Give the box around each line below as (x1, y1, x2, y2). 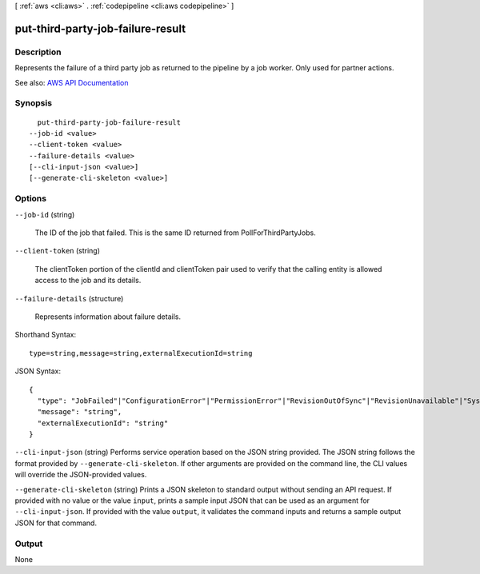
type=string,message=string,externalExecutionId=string (29, 349, 253, 357)
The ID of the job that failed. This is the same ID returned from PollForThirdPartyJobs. (34, 228, 316, 237)
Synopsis (14, 98, 52, 109)
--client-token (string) (14, 246, 100, 256)
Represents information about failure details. (34, 312, 182, 321)
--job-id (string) (14, 209, 75, 219)
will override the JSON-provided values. (14, 470, 147, 480)
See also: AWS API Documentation (14, 78, 129, 87)
